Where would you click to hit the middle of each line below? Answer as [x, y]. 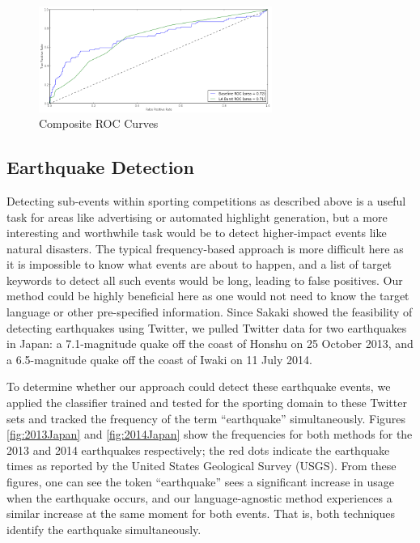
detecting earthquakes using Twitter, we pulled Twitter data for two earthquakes [207, 327]
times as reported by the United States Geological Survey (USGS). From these [202, 466]
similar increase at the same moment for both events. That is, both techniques [201, 513]
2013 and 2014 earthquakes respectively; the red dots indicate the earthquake [198, 450]
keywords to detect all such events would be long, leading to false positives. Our [205, 280]
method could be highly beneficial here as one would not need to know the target [208, 296]
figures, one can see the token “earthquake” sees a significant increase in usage [200, 482]
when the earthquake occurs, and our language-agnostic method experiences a [199, 497]
